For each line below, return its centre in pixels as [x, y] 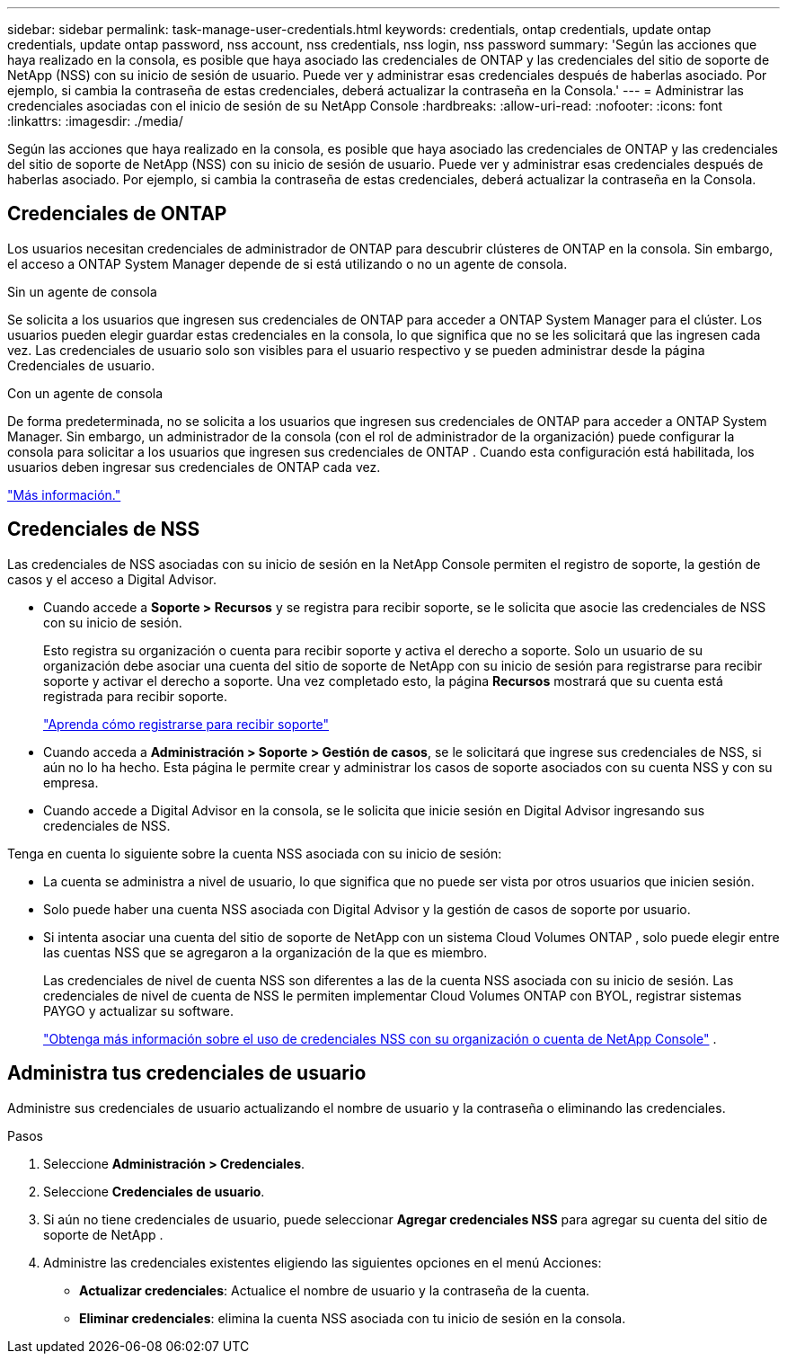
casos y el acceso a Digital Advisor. [112, 579]
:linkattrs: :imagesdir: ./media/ [95, 121]
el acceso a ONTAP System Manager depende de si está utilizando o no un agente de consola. [287, 263]
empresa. [71, 782]
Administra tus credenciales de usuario [187, 1073]
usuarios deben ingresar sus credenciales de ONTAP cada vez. [194, 467]
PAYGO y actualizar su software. [139, 1010]
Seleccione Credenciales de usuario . [154, 1191]
